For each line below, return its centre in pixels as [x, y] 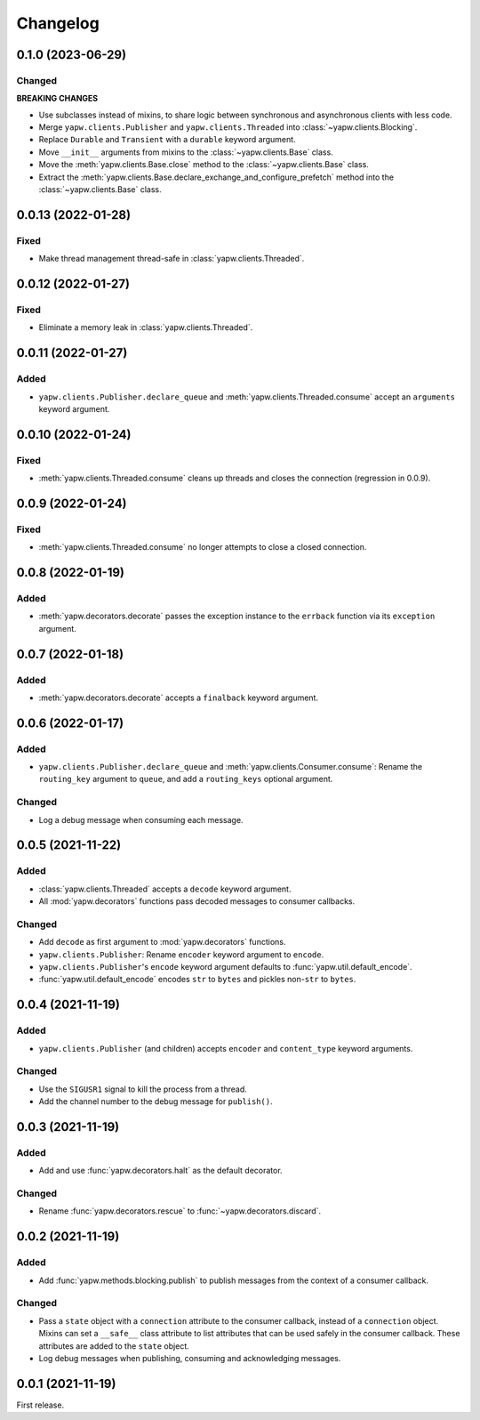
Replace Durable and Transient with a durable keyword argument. [168, 140]
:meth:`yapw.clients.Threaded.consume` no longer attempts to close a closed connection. [203, 547]
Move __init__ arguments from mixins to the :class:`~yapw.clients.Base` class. [186, 152]
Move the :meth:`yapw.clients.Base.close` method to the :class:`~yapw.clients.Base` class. [204, 165]
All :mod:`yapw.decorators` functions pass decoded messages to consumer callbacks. [197, 901]
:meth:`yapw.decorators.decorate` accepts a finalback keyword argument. [179, 698]
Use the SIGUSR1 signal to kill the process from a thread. [143, 1089]
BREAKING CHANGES [57, 99]
